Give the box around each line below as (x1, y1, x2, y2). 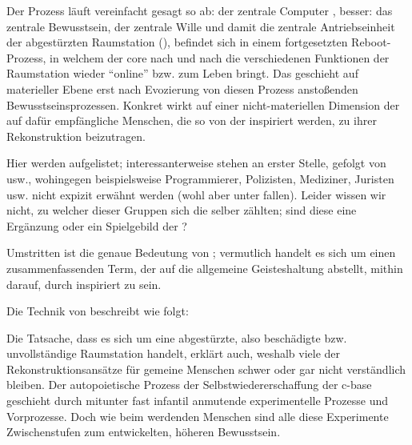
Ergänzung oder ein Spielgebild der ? (6, 217, 187, 234)
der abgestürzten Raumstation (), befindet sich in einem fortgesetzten (6, 34, 348, 50)
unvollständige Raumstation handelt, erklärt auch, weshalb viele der (6, 345, 341, 362)
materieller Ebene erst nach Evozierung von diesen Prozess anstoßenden (6, 80, 358, 97)
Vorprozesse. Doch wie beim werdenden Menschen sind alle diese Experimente (6, 407, 389, 424)
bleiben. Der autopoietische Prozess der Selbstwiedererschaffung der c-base (6, 376, 372, 393)
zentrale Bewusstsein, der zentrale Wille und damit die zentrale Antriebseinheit (6, 18, 395, 34)
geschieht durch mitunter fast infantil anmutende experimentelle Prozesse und (6, 392, 389, 409)
